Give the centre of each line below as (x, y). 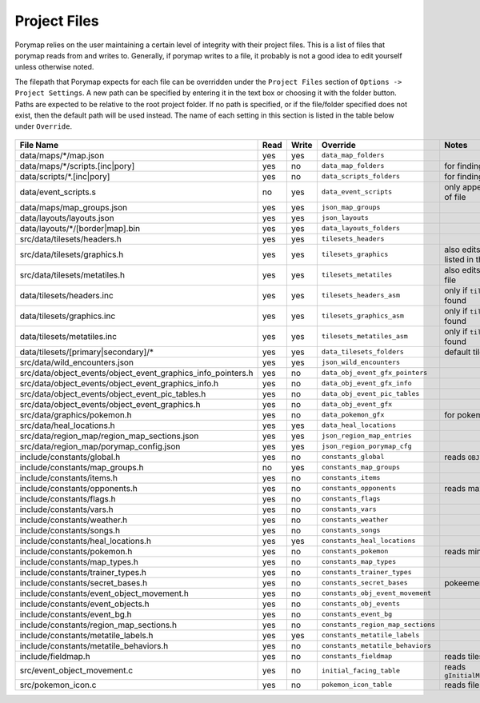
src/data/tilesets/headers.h (70, 238)
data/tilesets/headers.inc (66, 295)
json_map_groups (351, 208)
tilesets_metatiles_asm (364, 336)
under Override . (43, 126)
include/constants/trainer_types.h (83, 572)
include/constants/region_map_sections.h (98, 625)
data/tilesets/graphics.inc (68, 316)
